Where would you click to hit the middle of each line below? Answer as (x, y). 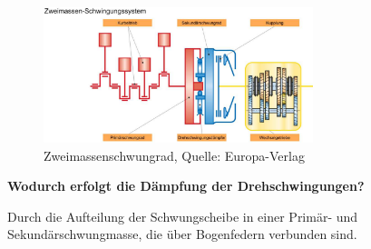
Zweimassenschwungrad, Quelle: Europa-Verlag (174, 155)
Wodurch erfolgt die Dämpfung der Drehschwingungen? (186, 186)
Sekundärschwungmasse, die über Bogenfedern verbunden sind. (182, 234)
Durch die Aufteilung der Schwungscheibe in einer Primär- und (183, 216)
